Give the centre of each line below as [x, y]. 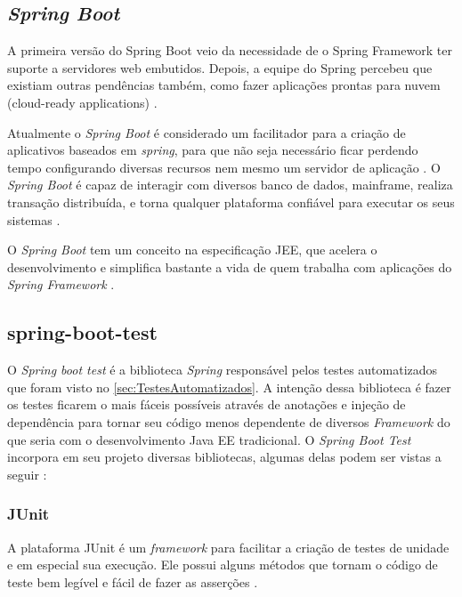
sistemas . [34, 219]
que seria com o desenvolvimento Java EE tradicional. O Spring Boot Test [209, 439]
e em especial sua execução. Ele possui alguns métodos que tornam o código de [223, 565]
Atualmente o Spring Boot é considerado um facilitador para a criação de [207, 132]
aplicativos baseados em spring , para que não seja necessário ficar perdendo [213, 150]
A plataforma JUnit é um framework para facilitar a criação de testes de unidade [228, 547]
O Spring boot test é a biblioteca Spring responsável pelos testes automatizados [223, 370]
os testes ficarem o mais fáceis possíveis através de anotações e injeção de [207, 404]
